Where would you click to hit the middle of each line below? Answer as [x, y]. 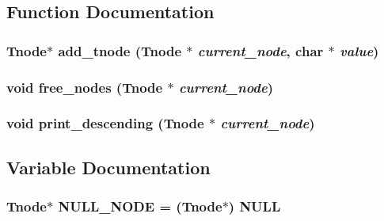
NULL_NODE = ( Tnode [140, 206]
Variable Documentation [108, 167]
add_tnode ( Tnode [120, 50]
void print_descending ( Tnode [105, 123]
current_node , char [260, 50]
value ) [359, 50]
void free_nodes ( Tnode [85, 87]
